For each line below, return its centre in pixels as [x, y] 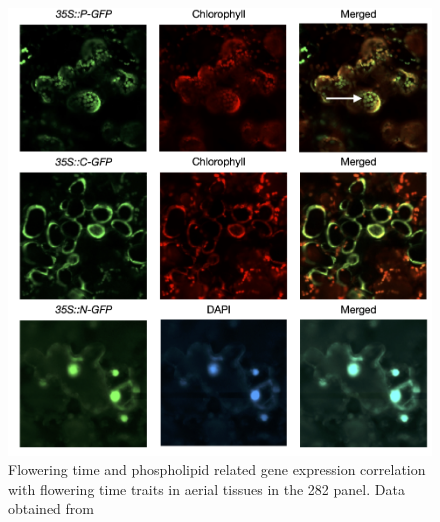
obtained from [51, 508]
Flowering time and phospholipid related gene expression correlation [217, 469]
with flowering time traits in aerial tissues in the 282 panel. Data [206, 488]
